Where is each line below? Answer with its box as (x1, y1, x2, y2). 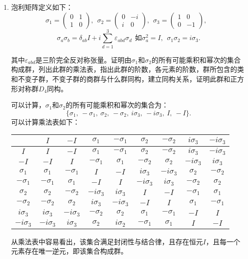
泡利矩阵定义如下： (11, 2, 73, 12)
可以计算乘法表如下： (11, 116, 80, 127)
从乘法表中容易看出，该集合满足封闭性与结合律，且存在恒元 (11, 236, 203, 246)
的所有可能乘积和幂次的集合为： (66, 100, 169, 110)
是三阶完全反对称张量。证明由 (35, 54, 132, 65)
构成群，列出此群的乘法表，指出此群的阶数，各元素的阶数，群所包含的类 (11, 64, 244, 74)
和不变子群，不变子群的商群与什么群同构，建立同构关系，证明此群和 (11, 73, 230, 84)
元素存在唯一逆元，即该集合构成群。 (11, 246, 128, 256)
